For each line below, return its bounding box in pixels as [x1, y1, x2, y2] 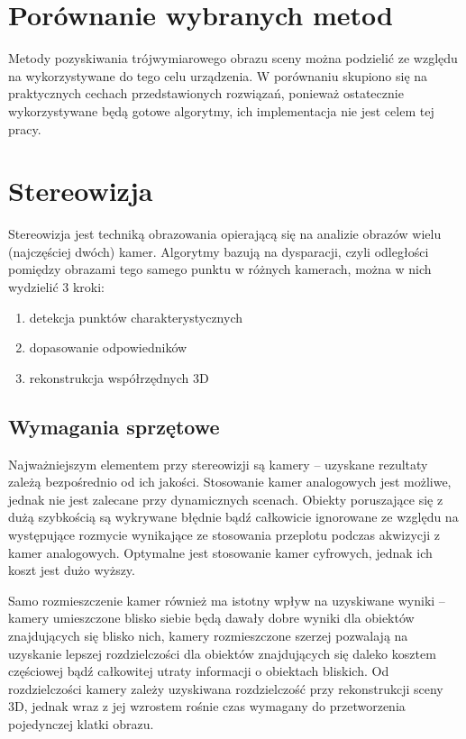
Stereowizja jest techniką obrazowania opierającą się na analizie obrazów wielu [8, 224, 442, 243]
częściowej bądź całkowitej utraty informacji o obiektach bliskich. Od [8, 661, 389, 680]
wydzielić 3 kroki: [8, 278, 105, 296]
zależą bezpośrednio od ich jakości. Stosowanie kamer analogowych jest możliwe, [8, 472, 452, 491]
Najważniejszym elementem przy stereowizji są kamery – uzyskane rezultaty [8, 454, 428, 473]
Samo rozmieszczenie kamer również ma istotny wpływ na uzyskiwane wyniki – [8, 590, 445, 609]
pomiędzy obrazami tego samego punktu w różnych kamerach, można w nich [8, 260, 432, 278]
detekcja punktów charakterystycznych [29, 307, 243, 326]
